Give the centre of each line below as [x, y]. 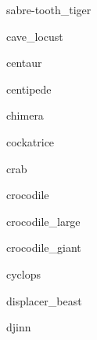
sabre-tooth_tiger [49, 9]
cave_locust [35, 36]
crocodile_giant [44, 248]
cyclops [24, 273]
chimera [25, 115]
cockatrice [31, 141]
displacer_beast [44, 300]
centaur [24, 63]
